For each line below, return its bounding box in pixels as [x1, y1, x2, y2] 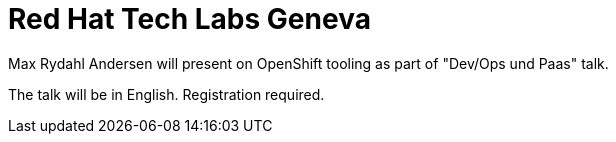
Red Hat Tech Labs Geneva [8, 2, 371, 36]
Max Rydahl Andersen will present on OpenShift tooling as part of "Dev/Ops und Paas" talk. [8, 54, 609, 72]
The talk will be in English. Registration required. [8, 85, 325, 103]
